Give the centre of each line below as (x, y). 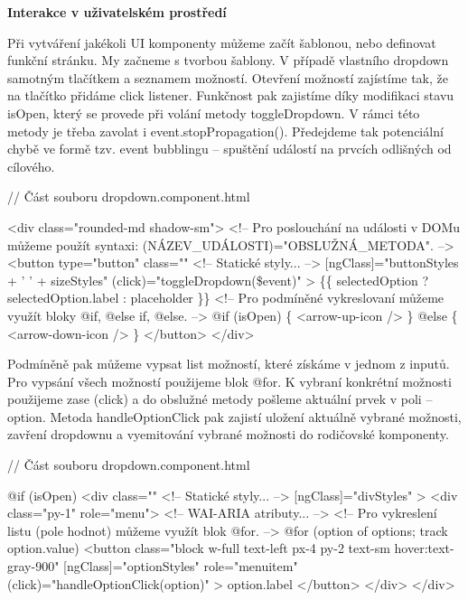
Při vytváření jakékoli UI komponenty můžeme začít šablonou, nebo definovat (222, 42)
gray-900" (33, 566)
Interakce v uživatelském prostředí (117, 12)
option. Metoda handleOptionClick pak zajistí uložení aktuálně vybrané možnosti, (234, 416)
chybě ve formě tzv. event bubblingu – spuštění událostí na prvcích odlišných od (229, 149)
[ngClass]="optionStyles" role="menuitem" (181, 566)
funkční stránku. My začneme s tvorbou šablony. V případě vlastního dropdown (228, 60)
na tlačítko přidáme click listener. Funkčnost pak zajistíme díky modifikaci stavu (231, 95)
